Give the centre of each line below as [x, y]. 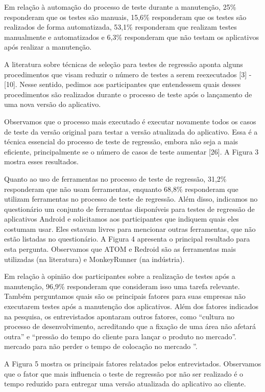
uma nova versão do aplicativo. [53, 104]
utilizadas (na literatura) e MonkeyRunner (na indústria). [94, 259]
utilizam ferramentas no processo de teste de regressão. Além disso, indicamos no [131, 199]
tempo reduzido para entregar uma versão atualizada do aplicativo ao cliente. [125, 384]
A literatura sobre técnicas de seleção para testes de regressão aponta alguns [124, 64]
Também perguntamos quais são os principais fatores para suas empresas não [125, 296]
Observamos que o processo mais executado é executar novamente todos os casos [130, 121]
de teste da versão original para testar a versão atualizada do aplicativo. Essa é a [131, 131]
